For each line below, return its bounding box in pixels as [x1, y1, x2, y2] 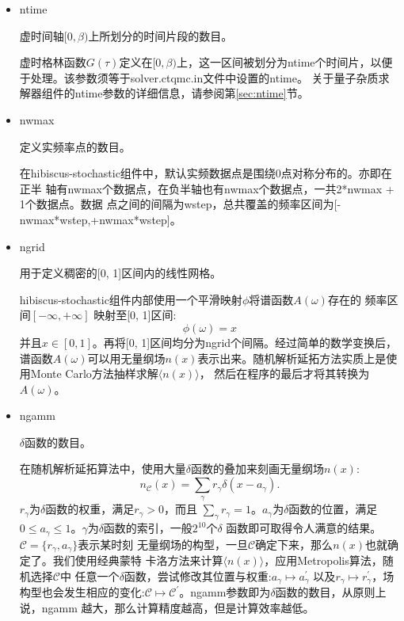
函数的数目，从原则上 [275, 584, 387, 600]
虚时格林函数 [19, 54, 86, 70]
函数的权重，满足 [45, 501, 135, 517]
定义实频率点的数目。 [19, 138, 131, 154]
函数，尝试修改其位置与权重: [124, 567, 272, 584]
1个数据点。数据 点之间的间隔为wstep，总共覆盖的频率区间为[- [19, 196, 341, 212]
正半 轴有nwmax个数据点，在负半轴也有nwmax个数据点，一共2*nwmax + [19, 180, 394, 196]
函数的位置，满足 [288, 501, 378, 517]
